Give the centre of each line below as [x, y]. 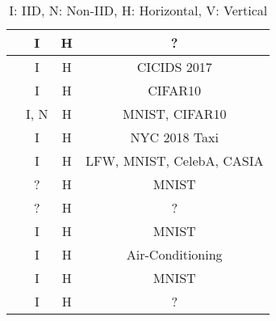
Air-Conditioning [174, 254]
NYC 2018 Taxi [174, 137]
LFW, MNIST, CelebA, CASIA [174, 160]
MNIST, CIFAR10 [174, 114]
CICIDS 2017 [174, 67]
